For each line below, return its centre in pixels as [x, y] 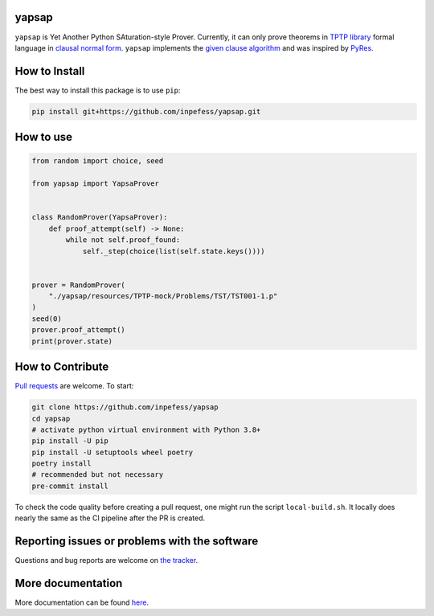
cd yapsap [51, 419]
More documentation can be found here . [82, 602]
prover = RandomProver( [79, 285]
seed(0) [47, 318]
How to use [43, 137]
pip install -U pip [70, 441]
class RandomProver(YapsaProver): [100, 218]
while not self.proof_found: [123, 240]
